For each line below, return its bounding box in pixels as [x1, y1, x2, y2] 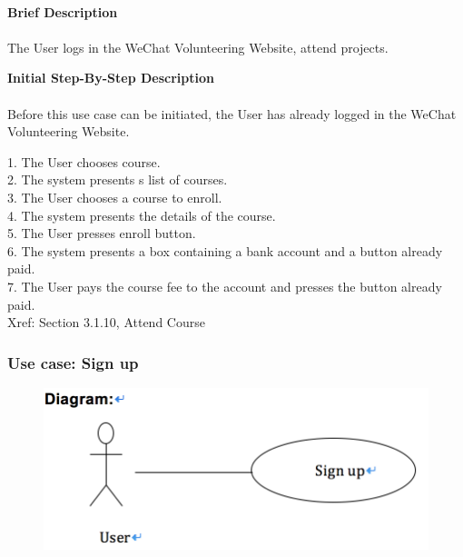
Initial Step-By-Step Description [7, 68, 214, 87]
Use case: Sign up [7, 351, 139, 373]
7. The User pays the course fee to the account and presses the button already [7, 276, 442, 295]
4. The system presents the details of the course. [7, 205, 276, 224]
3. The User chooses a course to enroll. [7, 187, 222, 206]
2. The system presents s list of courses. [7, 170, 228, 189]
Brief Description [7, 2, 118, 21]
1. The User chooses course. [7, 152, 161, 171]
